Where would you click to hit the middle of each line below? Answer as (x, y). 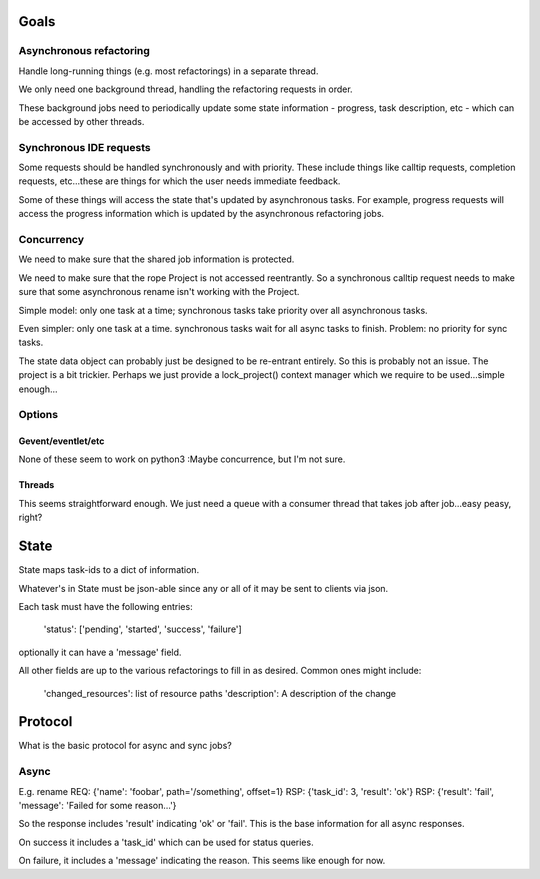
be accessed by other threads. (81, 121)
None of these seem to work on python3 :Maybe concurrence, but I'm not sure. (182, 459)
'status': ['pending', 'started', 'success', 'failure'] (142, 629)
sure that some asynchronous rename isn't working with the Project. (159, 292)
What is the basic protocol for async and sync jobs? (125, 746)
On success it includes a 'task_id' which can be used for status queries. (166, 842)
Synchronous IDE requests (84, 147)
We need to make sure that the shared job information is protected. (156, 259)
